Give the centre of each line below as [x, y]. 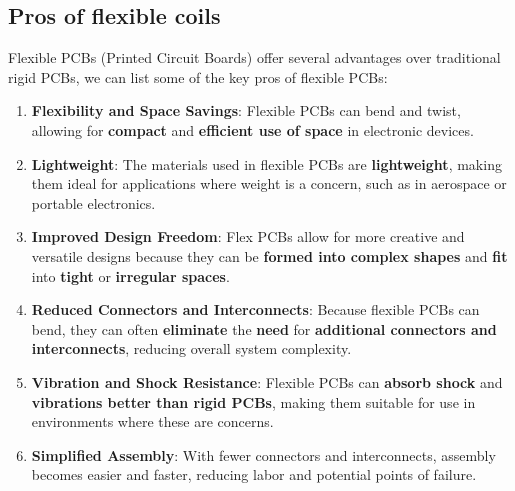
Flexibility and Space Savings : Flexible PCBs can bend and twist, [246, 110]
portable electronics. [93, 202]
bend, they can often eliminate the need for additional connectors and [264, 328]
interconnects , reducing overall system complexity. [191, 348]
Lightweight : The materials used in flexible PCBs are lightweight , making [266, 163]
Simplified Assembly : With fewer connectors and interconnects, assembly [263, 454]
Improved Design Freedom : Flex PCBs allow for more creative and [248, 236]
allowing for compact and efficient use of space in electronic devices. [252, 129]
